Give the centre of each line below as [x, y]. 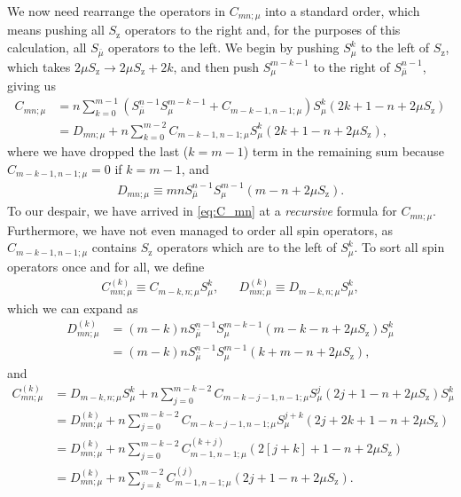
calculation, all [47, 47]
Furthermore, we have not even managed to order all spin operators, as [200, 229]
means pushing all [56, 30]
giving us [31, 85]
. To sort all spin [399, 247]
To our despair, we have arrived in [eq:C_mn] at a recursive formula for [202, 211]
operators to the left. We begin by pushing [224, 47]
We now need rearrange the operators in [117, 11]
